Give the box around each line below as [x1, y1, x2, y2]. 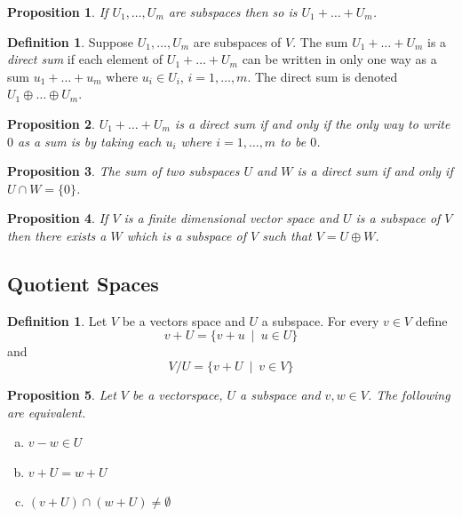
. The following [367, 385, 450, 403]
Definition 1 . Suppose [7, 32, 134, 51]
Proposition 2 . [7, 114, 95, 132]
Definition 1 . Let [7, 311, 108, 330]
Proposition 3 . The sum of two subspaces [7, 162, 240, 180]
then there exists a [7, 226, 107, 244]
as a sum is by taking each [18, 131, 162, 150]
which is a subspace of [126, 226, 246, 244]
